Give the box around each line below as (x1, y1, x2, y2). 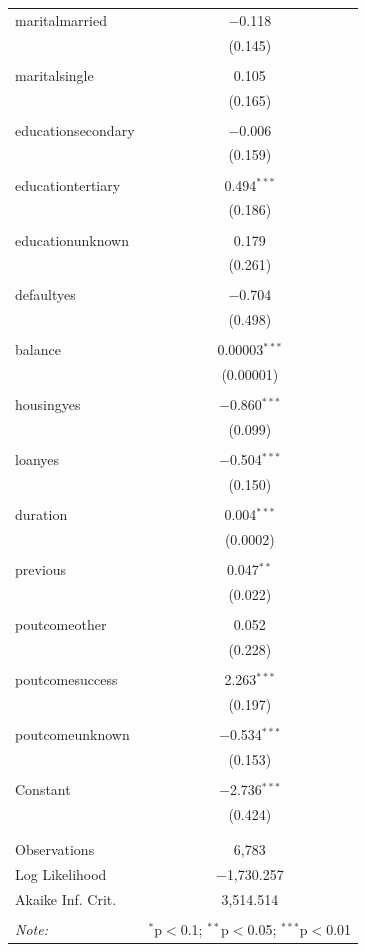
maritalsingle (15, 64, 94, 85)
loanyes (15, 449, 60, 470)
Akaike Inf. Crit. (15, 888, 117, 909)
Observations (15, 839, 95, 860)
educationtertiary (15, 174, 121, 195)
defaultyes (15, 284, 76, 305)
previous (15, 559, 67, 580)
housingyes (15, 394, 81, 415)
